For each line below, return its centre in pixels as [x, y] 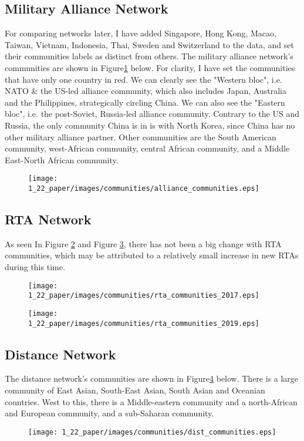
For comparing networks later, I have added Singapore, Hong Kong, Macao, [141, 33]
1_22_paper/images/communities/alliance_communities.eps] [144, 188]
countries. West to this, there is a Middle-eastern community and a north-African [151, 401]
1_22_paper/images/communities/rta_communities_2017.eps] [144, 296]
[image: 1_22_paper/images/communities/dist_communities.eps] [152, 432]
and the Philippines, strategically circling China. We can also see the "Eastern [145, 102]
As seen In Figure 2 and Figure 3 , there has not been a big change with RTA [143, 243]
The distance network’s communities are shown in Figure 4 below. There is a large [152, 378]
